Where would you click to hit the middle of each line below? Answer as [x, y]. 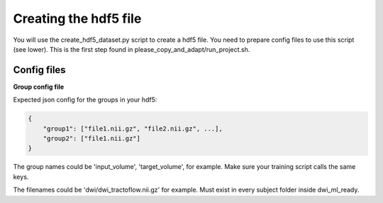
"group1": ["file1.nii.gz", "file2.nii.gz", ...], [133, 128]
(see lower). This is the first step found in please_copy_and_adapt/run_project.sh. [132, 49]
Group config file [39, 87]
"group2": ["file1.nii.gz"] [92, 138]
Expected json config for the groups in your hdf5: [85, 100]
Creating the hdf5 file [77, 18]
